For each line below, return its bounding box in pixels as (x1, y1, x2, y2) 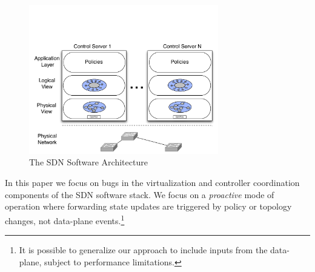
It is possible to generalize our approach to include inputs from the (19, 244, 268, 256)
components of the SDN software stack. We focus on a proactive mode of (5, 188, 274, 201)
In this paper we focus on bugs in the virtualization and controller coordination (5, 176, 300, 189)
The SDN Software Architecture (29, 156, 148, 168)
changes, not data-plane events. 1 (5, 212, 125, 227)
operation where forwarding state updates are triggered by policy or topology (5, 200, 292, 213)
